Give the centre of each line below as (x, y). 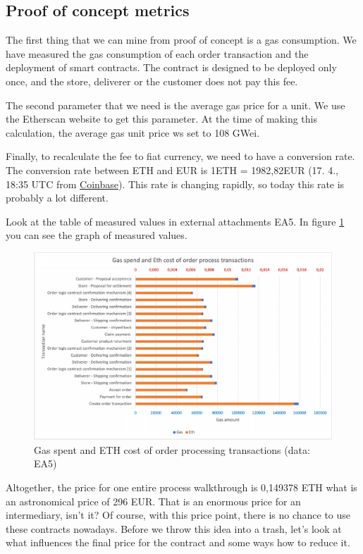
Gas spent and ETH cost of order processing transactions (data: (172, 449)
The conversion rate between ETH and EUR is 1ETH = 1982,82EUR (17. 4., (172, 170)
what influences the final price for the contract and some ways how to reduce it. (178, 542)
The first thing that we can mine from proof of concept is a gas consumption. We (181, 40)
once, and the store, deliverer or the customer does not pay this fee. (152, 81)
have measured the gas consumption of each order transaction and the (157, 53)
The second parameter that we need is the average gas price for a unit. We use (176, 105)
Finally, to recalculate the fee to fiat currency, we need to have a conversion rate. (180, 156)
